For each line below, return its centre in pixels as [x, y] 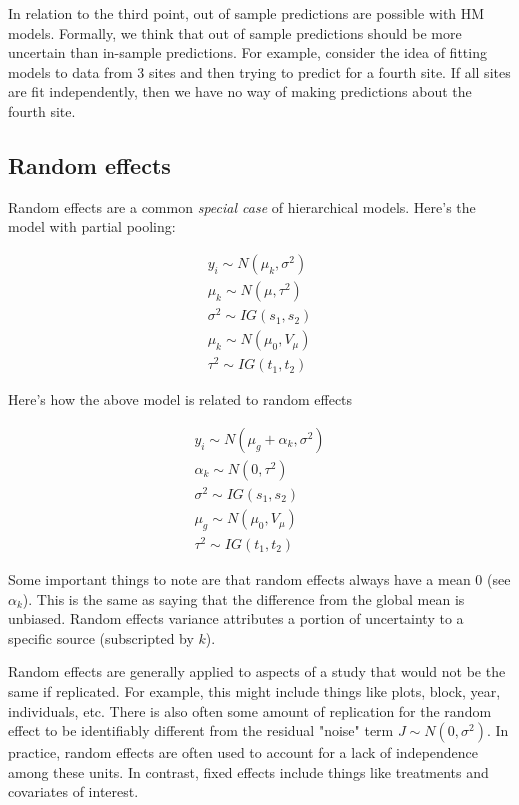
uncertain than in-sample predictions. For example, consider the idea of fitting [247, 52]
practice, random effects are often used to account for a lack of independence [243, 752]
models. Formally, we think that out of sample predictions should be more [235, 32]
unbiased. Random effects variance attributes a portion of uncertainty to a [236, 618]
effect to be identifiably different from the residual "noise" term [201, 730]
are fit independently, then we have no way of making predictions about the [240, 91]
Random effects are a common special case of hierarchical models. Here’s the [242, 206]
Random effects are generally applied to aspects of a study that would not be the [257, 671]
